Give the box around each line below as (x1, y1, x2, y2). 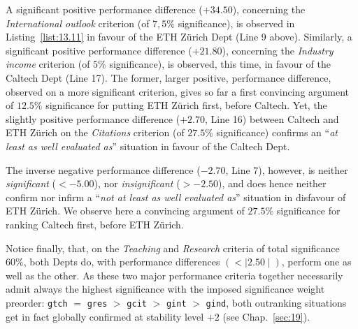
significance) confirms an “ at (216, 125, 338, 140)
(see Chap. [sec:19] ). (222, 309, 310, 323)
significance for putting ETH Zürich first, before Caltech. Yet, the (45, 98, 327, 112)
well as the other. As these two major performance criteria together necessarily (6, 268, 343, 282)
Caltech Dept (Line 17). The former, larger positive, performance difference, (6, 70, 331, 85)
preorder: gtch (6, 295, 68, 309)
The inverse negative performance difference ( (6, 162, 201, 177)
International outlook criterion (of (6, 15, 150, 30)
